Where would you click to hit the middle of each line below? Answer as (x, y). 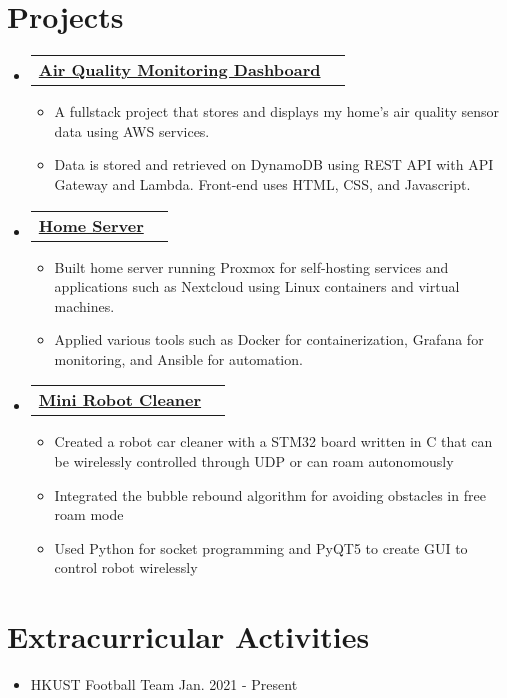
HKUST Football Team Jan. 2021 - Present (164, 684)
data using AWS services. (132, 130)
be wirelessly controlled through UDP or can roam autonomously (254, 461)
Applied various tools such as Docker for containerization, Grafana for (269, 339)
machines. (84, 305)
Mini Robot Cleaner (120, 400)
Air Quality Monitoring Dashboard (179, 70)
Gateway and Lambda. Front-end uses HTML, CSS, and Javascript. (262, 183)
